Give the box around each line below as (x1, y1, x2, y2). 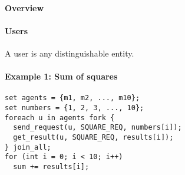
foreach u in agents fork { (5, 113, 115, 122)
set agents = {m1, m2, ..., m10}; (5, 94, 140, 103)
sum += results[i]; (13, 162, 90, 171)
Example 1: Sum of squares (5, 70, 118, 82)
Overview (5, 1, 44, 14)
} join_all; (5, 143, 51, 151)
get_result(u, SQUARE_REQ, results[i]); (13, 133, 174, 141)
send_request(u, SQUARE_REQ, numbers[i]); (13, 123, 182, 132)
